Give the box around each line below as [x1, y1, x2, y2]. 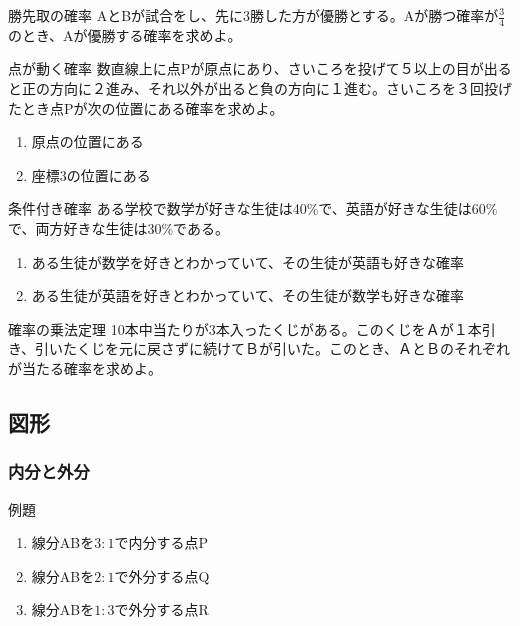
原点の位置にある [31, 131, 144, 152]
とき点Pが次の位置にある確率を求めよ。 [21, 97, 284, 118]
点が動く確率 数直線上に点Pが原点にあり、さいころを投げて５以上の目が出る [8, 58, 512, 79]
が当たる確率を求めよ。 [8, 357, 162, 378]
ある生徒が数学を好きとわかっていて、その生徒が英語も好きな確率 [31, 251, 464, 272]
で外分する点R [114, 599, 209, 620]
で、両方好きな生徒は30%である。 [8, 217, 229, 238]
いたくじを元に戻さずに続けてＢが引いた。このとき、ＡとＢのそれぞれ [49, 338, 511, 359]
